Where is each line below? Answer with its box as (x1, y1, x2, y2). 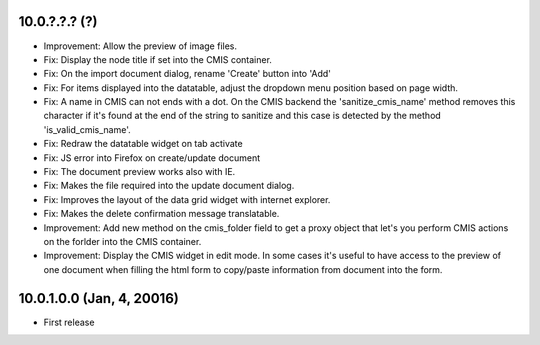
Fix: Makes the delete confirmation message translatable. (43, 208, 280, 220)
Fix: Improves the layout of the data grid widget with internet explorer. (43, 193, 331, 205)
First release (43, 316, 95, 328)
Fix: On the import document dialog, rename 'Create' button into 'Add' (43, 68, 332, 80)
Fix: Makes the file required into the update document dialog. (43, 180, 295, 192)
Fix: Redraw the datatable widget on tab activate (43, 138, 244, 150)
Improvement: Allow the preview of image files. (43, 40, 238, 52)
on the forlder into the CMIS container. (43, 235, 202, 247)
